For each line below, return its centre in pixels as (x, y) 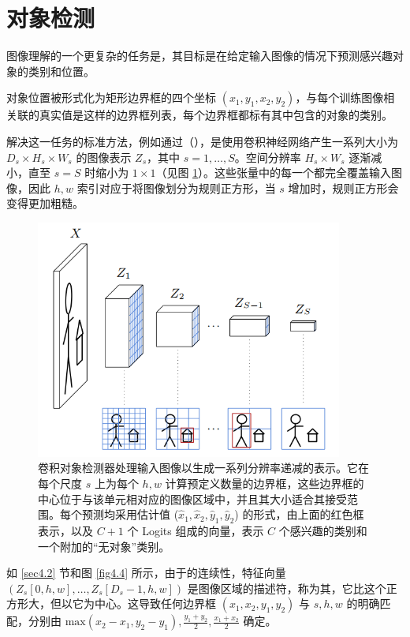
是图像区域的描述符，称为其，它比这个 (287, 588)
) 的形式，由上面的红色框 (299, 514)
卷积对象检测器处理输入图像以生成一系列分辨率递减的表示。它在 (203, 468)
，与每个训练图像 (339, 97)
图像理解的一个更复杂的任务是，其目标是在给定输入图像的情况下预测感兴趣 (199, 56)
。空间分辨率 (268, 157)
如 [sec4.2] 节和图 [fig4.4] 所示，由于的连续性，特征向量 (146, 573)
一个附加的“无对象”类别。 (104, 546)
